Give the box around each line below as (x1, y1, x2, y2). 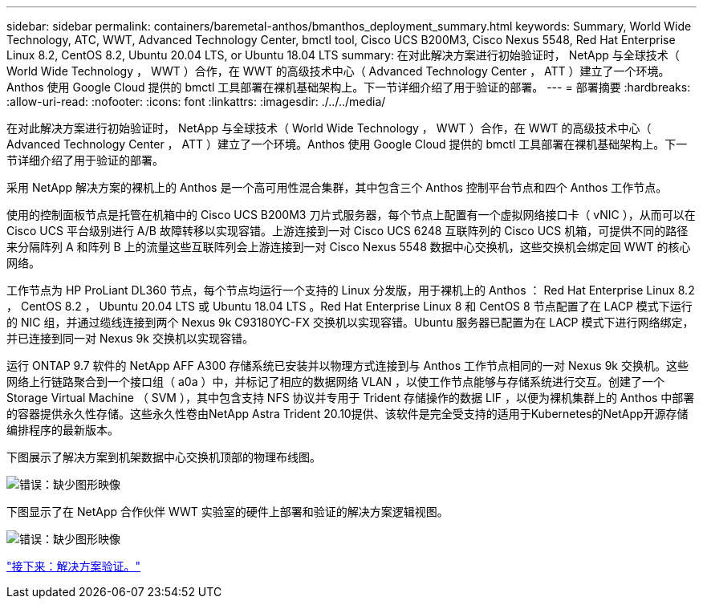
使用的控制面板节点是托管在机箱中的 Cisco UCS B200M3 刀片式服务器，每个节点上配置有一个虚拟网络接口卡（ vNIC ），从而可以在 (6, 208, 696, 221)
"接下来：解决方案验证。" (6, 559, 141, 573)
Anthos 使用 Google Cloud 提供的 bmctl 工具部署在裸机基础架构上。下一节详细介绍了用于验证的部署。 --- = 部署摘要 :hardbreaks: (6, 80, 691, 94)
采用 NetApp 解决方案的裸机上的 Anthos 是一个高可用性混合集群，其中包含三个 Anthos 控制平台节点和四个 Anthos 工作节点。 (6, 181, 668, 194)
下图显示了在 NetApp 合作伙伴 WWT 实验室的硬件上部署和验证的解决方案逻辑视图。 (6, 505, 449, 518)
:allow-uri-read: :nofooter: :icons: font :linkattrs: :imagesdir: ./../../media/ (6, 95, 386, 108)
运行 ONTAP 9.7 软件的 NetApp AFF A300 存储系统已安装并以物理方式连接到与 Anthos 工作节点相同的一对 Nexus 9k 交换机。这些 (6, 359, 689, 372)
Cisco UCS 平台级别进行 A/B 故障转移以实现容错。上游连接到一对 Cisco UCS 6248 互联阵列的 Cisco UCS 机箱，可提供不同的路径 (6, 224, 689, 238)
